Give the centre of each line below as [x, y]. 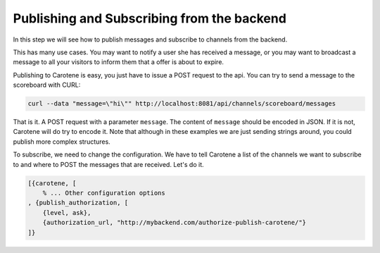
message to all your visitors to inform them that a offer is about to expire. [119, 62]
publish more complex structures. [62, 142]
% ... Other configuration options [104, 193]
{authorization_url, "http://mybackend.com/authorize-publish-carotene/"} [174, 223]
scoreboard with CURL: [47, 85]
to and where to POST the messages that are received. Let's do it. [108, 164]
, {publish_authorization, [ [78, 203]
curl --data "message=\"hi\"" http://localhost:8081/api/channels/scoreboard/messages [182, 104]
